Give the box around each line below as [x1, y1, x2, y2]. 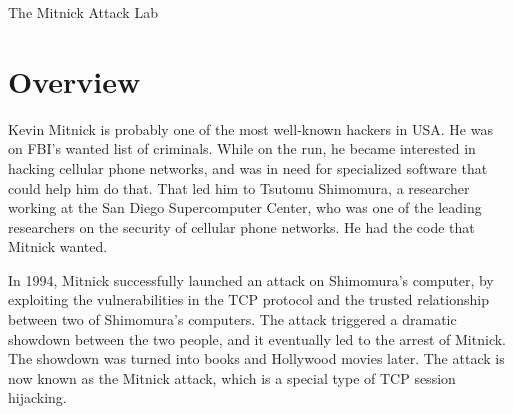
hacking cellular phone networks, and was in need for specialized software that [8, 157, 488, 178]
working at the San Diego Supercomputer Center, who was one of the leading [8, 197, 482, 218]
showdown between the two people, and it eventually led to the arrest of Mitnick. [8, 328, 506, 349]
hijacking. [8, 387, 67, 408]
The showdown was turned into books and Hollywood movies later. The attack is [8, 348, 505, 369]
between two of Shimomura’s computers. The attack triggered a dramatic [8, 309, 457, 330]
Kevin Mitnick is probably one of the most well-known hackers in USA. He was [8, 118, 493, 139]
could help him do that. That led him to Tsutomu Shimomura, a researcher [8, 177, 470, 198]
